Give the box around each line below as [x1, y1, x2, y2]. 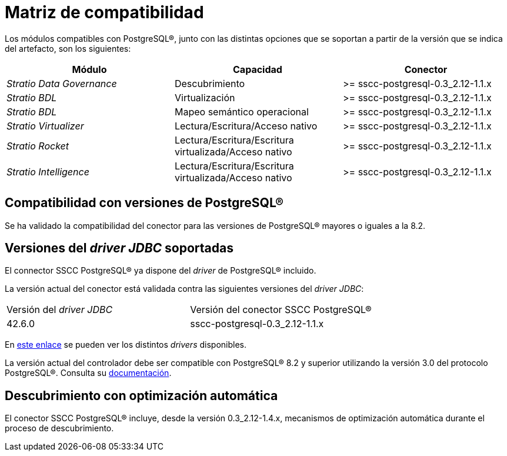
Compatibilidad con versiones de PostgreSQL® [5, 195, 283, 211]
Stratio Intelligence [6, 165, 89, 178]
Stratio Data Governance [6, 77, 117, 89]
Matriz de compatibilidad [5, 2, 204, 22]
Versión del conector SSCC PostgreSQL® [190, 304, 372, 316]
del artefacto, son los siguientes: [5, 43, 131, 54]
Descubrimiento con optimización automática [5, 388, 278, 403]
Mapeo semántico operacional [174, 105, 309, 118]
